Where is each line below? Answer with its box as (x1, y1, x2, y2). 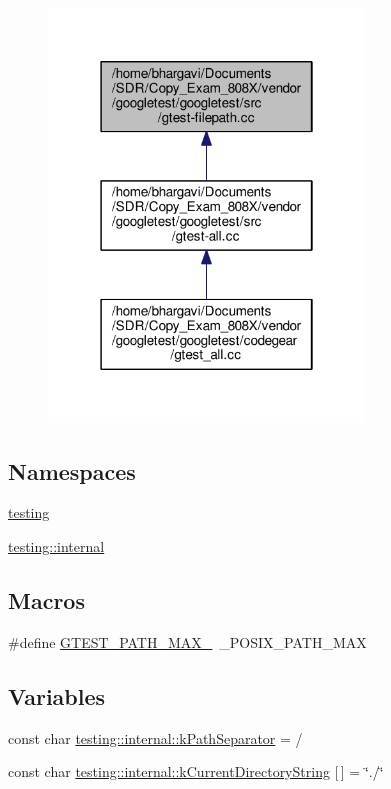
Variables (8, 680, 106, 711)
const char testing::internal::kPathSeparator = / (8, 727, 303, 748)
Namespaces (8, 455, 136, 486)
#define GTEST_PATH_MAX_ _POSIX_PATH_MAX (8, 631, 367, 652)
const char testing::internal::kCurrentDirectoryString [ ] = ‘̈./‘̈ (8, 761, 384, 782)
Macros (8, 584, 85, 615)
